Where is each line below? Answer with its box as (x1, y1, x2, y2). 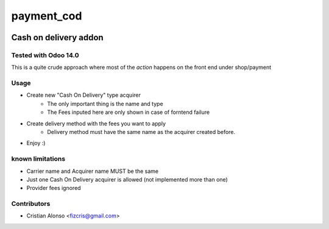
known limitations (11, 155, 66, 163)
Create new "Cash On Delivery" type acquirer (26, 91, 141, 99)
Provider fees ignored (26, 185, 82, 192)
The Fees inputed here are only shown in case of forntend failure (47, 108, 210, 116)
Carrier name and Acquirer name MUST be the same (26, 167, 158, 175)
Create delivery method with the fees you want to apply (26, 119, 166, 127)
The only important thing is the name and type (47, 100, 164, 107)
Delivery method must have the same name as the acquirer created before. (47, 129, 236, 136)
